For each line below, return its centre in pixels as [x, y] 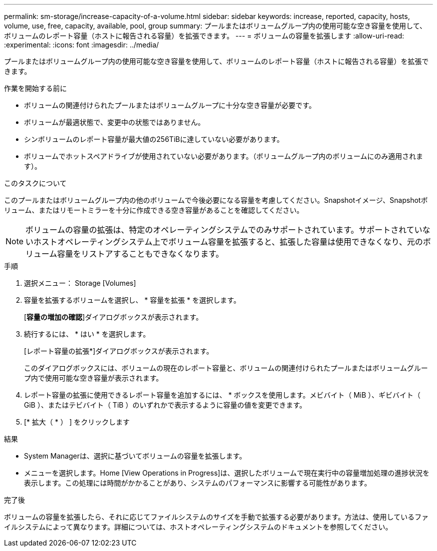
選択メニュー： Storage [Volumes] [80, 283]
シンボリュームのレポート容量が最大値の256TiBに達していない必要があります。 [154, 139]
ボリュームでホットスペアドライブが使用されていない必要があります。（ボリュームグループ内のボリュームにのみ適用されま [224, 156]
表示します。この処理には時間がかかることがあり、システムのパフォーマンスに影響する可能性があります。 [198, 483]
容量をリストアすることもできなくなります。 [140, 254]
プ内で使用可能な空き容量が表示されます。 [94, 378]
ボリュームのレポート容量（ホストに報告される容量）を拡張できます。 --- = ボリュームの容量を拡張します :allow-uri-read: [204, 36]
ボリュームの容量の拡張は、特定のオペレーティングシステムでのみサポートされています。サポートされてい [224, 230]
